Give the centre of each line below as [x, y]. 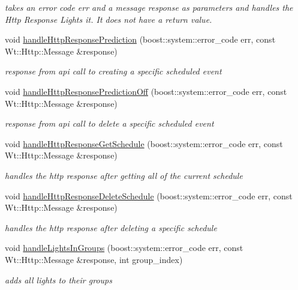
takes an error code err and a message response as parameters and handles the [149, 7]
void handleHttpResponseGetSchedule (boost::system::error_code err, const [144, 143]
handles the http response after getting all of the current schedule [124, 175]
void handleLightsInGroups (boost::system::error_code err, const [124, 248]
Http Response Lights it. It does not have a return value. [109, 19]
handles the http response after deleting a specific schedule [111, 227]
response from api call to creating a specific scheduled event [113, 71]
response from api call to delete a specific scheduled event [109, 123]
